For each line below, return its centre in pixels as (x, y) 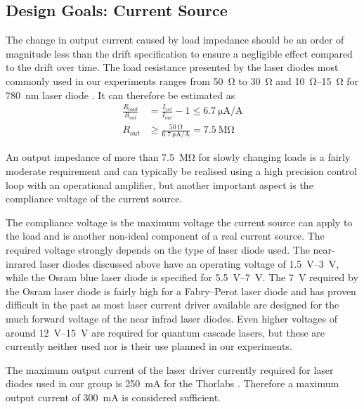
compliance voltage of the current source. (94, 199)
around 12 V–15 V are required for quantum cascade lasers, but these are (165, 332)
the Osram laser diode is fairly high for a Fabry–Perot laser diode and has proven (181, 291)
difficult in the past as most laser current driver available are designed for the (173, 305)
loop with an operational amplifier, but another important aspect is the (160, 184)
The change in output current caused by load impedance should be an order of (175, 40)
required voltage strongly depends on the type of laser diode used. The (158, 250)
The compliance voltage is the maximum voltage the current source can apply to (179, 222)
